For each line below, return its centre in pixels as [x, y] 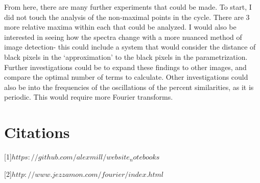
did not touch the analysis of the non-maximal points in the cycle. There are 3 [127, 17]
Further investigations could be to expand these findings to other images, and [125, 67]
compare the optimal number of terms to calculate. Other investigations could [126, 77]
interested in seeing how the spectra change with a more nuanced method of [123, 37]
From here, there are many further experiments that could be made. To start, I [128, 7]
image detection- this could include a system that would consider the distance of [130, 47]
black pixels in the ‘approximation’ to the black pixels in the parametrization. [126, 56]
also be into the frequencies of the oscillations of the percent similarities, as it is [129, 87]
